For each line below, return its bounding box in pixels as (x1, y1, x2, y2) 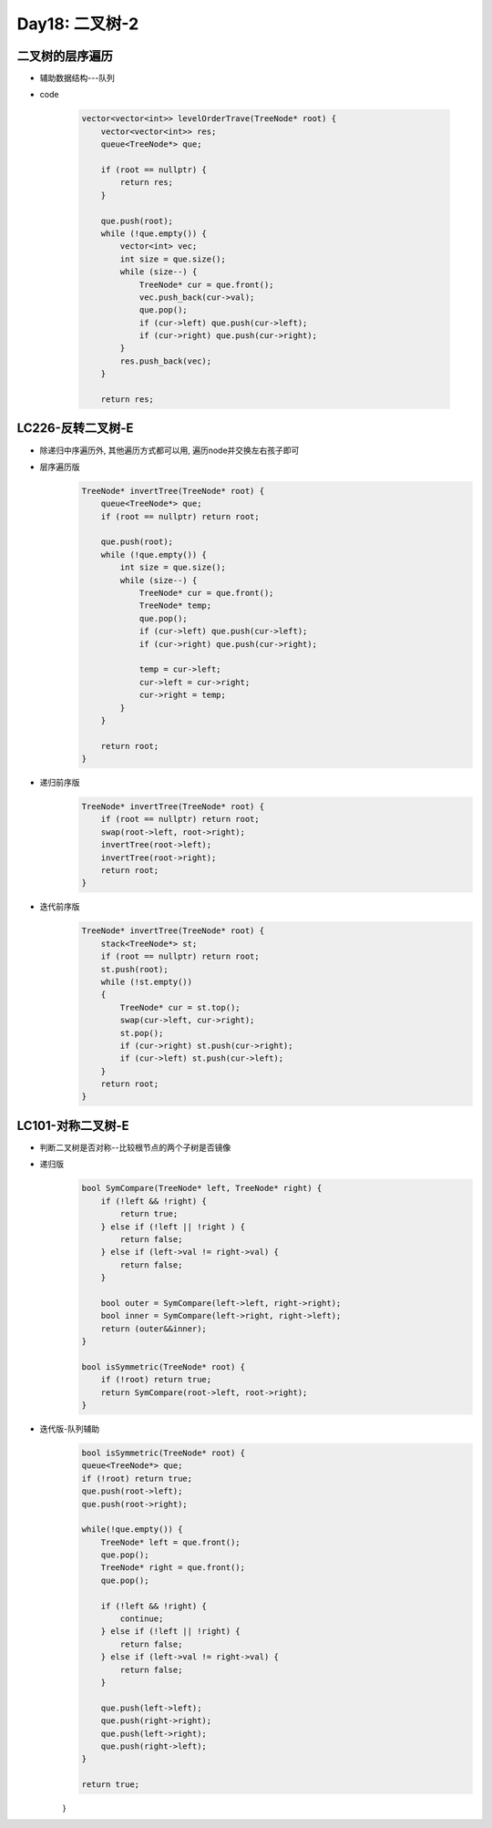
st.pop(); (119, 1028, 164, 1038)
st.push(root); (100, 964, 169, 974)
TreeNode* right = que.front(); (100, 1563, 246, 1573)
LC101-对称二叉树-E (16, 1117, 129, 1134)
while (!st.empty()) (100, 976, 193, 987)
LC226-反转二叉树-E (16, 420, 134, 436)
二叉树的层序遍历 (16, 48, 113, 64)
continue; (119, 1614, 164, 1624)
